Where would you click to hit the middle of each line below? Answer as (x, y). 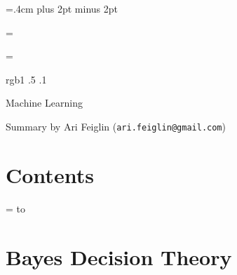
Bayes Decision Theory (119, 256)
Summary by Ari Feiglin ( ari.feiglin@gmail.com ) (116, 126)
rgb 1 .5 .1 (26, 79)
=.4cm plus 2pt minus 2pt (62, 8)
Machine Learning (44, 103)
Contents (50, 174)
